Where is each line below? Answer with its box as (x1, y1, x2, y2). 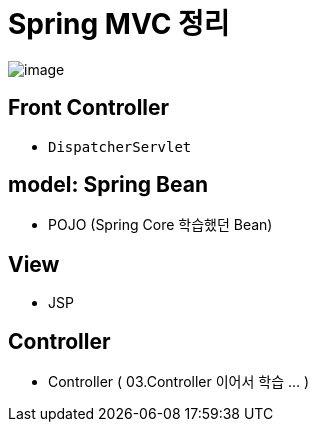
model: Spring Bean (8, 172, 208, 198)
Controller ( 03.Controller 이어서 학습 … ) (48, 373, 310, 391)
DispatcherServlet (48, 138, 192, 155)
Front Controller (8, 95, 170, 121)
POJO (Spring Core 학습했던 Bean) (48, 216, 273, 234)
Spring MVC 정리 (8, 7, 230, 41)
